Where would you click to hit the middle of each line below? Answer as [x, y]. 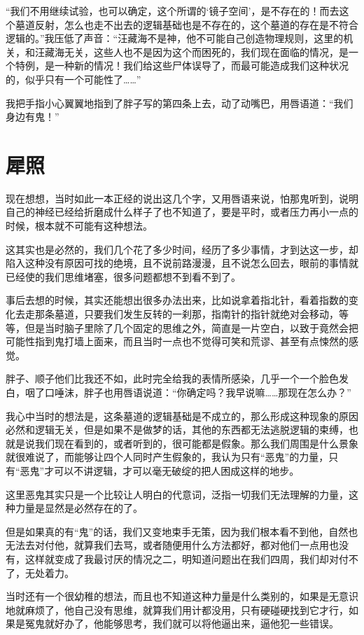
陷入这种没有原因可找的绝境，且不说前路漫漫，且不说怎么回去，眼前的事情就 [182, 263]
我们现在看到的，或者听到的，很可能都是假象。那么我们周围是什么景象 [196, 443]
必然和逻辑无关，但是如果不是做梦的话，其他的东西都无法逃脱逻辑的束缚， [177, 430]
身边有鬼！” [33, 117]
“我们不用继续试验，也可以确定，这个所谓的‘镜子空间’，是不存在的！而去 [173, 11]
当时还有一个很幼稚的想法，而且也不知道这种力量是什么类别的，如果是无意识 [182, 596]
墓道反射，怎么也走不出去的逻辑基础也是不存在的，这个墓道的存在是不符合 [187, 24]
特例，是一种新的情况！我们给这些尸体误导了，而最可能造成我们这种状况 [182, 65]
